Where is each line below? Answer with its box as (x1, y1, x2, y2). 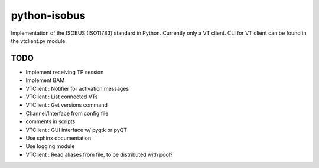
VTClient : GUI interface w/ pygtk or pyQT (25, 126, 127, 133)
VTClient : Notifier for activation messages (25, 85, 129, 92)
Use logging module (25, 143, 75, 150)
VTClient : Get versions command (25, 101, 108, 108)
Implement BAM (25, 77, 65, 84)
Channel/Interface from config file (25, 110, 109, 117)
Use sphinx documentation (25, 134, 92, 141)
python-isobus (11, 9, 86, 22)
